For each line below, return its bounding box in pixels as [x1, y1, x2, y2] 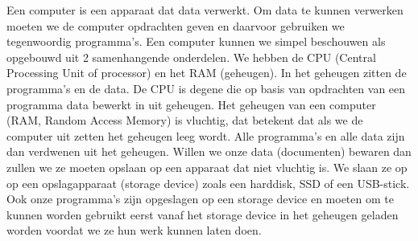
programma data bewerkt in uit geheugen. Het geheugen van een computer [6, 96, 376, 112]
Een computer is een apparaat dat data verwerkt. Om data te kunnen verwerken [6, 2, 404, 18]
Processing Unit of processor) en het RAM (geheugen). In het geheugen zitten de [6, 64, 407, 81]
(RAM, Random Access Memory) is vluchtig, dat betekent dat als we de [6, 112, 363, 129]
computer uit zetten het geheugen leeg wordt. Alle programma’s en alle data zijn [6, 127, 405, 144]
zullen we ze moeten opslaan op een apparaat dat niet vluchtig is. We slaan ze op [6, 158, 408, 175]
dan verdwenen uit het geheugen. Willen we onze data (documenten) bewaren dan [6, 143, 412, 160]
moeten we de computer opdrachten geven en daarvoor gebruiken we [6, 17, 345, 34]
